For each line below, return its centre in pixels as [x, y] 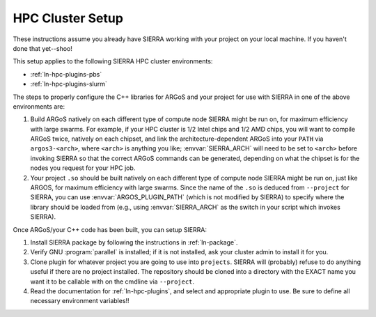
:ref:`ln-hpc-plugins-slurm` [69, 84]
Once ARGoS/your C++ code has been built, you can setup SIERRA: [110, 229]
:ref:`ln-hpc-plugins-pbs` [66, 74]
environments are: [39, 106]
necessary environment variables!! [80, 301]
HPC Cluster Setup [68, 18]
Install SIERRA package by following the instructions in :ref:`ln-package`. [134, 242]
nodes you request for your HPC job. [83, 168]
